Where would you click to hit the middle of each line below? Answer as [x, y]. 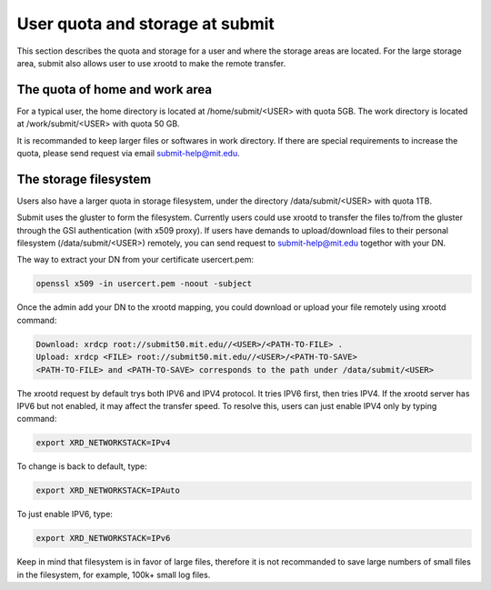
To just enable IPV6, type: [65, 515]
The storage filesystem [84, 179]
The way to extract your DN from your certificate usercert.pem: [135, 260]
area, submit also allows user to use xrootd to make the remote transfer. [151, 63]
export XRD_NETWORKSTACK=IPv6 [103, 538]
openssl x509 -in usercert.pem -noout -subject [144, 284]
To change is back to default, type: [82, 466]
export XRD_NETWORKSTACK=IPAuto [108, 490]
